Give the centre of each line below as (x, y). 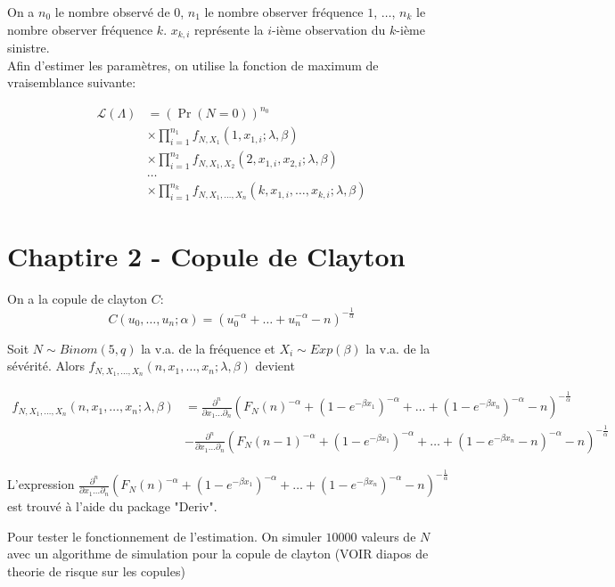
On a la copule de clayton (78, 298)
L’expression (41, 484)
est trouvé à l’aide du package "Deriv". (112, 506)
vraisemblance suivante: (72, 82)
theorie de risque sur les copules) (96, 571)
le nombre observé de (112, 12)
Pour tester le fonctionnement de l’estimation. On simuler (164, 536)
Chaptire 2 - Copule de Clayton (206, 255)
